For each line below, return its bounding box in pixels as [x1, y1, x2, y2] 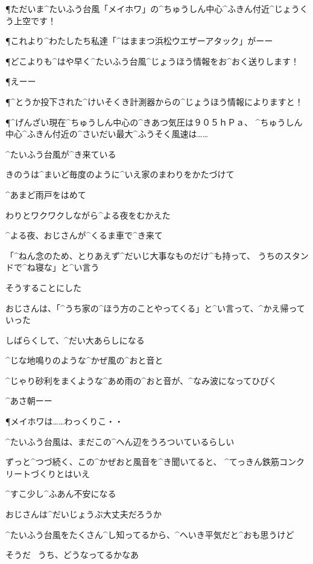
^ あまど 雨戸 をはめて [5, 188, 86, 200]
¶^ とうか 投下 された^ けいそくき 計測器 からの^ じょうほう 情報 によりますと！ [5, 95, 303, 107]
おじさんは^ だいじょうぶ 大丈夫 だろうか [5, 508, 162, 521]
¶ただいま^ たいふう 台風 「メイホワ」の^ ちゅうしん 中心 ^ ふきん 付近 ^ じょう [5, 2, 300, 14]
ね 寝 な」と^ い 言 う [27, 261, 100, 274]
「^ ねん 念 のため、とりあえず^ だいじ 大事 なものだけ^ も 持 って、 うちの [5, 249, 283, 261]
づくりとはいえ [30, 467, 90, 479]
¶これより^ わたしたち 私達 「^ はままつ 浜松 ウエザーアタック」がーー [5, 34, 273, 47]
